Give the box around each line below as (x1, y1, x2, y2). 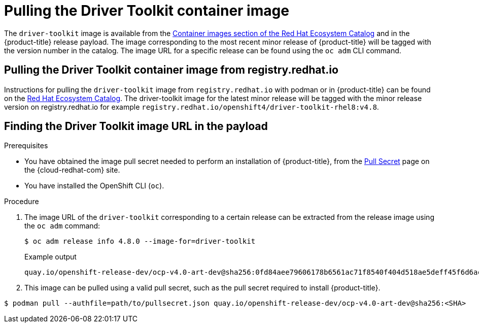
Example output (24, 252, 77, 261)
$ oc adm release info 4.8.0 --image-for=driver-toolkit (24, 237, 256, 246)
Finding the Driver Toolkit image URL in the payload (4, 120, 268, 133)
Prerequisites (4, 141, 48, 150)
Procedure (4, 197, 39, 206)
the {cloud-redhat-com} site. (24, 166, 120, 175)
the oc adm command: (24, 221, 100, 231)
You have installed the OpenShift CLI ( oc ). (24, 181, 164, 190)
